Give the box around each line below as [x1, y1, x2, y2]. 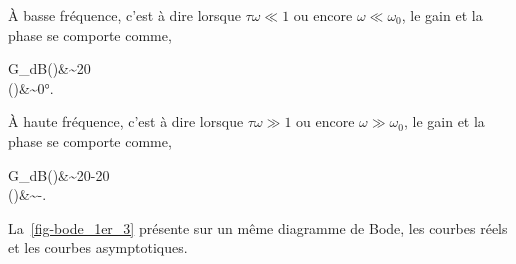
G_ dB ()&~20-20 [8, 164, 110, 185]
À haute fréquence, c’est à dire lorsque [8, 111, 244, 132]
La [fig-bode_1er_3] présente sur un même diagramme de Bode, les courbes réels [8, 217, 508, 238]
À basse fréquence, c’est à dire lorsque [8, 5, 241, 25]
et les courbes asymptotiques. [8, 237, 188, 258]
